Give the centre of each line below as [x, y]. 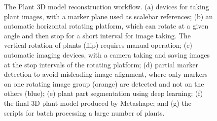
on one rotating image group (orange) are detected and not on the [104, 83]
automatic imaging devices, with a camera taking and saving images [107, 54]
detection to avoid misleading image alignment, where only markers [106, 74]
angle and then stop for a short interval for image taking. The [97, 35]
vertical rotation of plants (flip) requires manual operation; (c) [98, 45]
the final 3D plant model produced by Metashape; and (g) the [98, 103]
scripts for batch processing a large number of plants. [84, 112]
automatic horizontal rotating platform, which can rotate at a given [106, 26]
